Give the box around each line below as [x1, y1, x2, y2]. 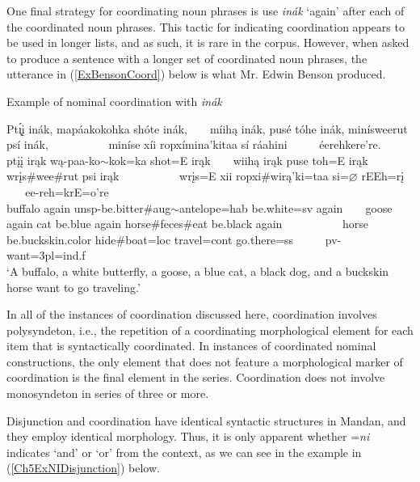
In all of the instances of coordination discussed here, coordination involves [6, 306, 377, 323]
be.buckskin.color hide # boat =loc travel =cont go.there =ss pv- [6, 230, 342, 247]
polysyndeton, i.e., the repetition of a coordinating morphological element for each [6, 321, 414, 338]
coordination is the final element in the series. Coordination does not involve [6, 369, 385, 386]
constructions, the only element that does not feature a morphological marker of [6, 353, 403, 370]
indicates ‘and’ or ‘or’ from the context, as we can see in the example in [6, 443, 362, 460]
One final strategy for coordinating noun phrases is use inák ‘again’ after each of [6, 2, 405, 19]
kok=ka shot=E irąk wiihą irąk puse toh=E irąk [108, 151, 368, 168]
